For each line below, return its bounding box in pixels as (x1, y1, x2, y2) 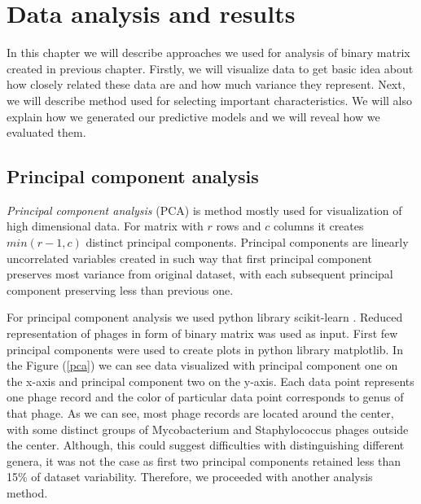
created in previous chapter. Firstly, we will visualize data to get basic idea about (7, 59, 414, 77)
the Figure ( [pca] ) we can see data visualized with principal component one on (7, 357, 398, 374)
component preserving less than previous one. (7, 281, 234, 298)
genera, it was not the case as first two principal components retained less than (7, 452, 401, 469)
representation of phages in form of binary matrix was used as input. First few (7, 325, 398, 342)
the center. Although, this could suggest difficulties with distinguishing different (7, 436, 405, 454)
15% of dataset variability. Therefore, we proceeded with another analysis (7, 468, 373, 485)
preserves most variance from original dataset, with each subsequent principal (7, 265, 393, 283)
